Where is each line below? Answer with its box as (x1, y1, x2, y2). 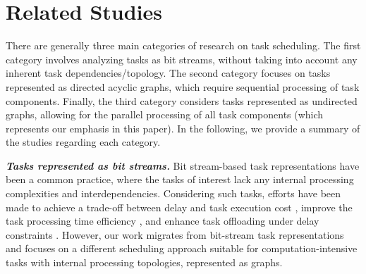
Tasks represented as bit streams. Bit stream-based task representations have (6, 158, 360, 173)
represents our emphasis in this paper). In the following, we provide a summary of (6, 120, 360, 135)
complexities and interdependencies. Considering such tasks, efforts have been (6, 186, 341, 201)
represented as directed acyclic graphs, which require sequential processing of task (6, 79, 360, 94)
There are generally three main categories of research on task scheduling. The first (6, 38, 361, 53)
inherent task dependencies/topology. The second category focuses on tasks (6, 66, 331, 80)
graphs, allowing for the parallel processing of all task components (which (6, 107, 324, 122)
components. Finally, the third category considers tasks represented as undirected (6, 93, 358, 108)
